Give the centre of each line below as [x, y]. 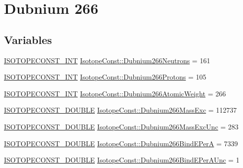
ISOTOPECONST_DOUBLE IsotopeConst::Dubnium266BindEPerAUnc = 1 [122, 160]
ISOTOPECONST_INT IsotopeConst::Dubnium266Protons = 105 [105, 77]
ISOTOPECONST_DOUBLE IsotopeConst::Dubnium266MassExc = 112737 [121, 110]
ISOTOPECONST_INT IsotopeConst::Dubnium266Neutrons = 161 [107, 60]
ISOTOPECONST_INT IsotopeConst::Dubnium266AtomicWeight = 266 [115, 93]
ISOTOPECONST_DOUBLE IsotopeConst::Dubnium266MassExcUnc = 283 [121, 126]
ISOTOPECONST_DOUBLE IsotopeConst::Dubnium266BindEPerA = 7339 [121, 143]
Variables [28, 39]
